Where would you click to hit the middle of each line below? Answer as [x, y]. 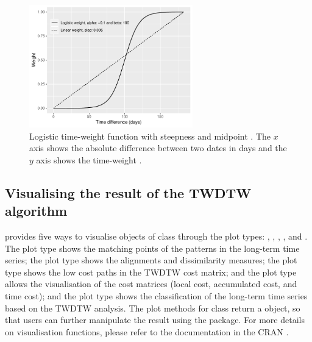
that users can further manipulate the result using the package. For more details [155, 320]
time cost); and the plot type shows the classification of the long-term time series [156, 296]
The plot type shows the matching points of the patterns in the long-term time [152, 248]
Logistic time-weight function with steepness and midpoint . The [150, 136]
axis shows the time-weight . [89, 159]
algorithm [36, 211]
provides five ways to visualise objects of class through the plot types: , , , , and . [156, 236]
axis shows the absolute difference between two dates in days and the [158, 148]
